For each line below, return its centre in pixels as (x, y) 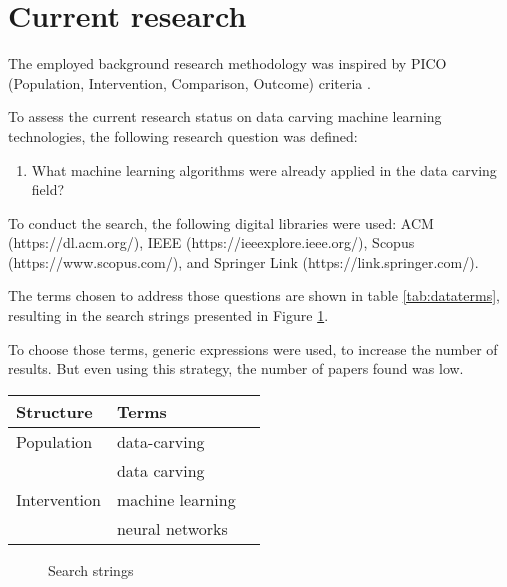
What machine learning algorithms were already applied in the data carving (264, 169)
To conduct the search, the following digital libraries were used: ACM (221, 222)
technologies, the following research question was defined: (183, 135)
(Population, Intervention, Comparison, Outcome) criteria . (189, 82)
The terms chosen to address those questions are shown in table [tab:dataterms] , (254, 295)
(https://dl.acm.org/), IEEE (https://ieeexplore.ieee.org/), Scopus (211, 242)
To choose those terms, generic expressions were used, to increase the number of (253, 348)
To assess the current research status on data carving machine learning (225, 116)
